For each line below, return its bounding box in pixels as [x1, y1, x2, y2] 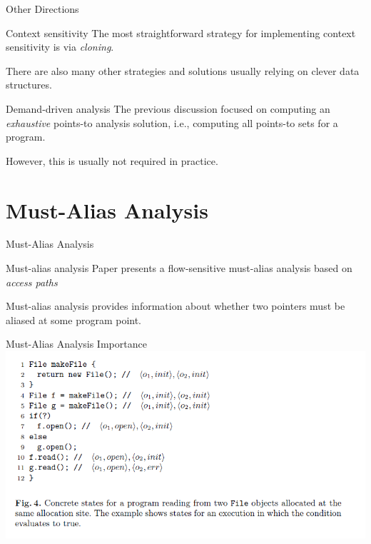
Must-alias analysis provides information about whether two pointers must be [6, 298, 345, 313]
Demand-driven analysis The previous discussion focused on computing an [6, 101, 330, 116]
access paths [6, 274, 58, 289]
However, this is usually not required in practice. [6, 153, 218, 168]
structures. [6, 77, 52, 92]
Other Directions [6, 1, 79, 16]
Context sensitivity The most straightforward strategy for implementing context [6, 25, 356, 40]
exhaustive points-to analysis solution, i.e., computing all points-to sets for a [6, 115, 338, 130]
